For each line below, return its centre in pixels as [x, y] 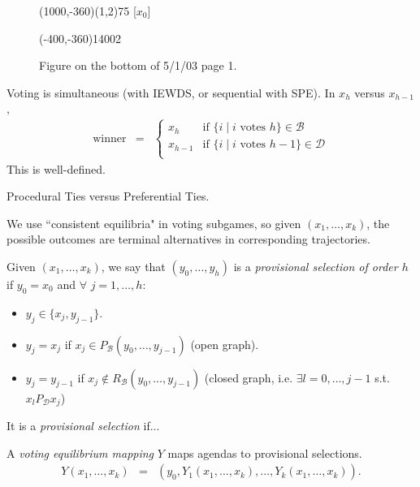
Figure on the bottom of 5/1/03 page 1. [138, 65]
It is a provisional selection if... [83, 426]
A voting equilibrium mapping [80, 453]
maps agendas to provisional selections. [265, 453]
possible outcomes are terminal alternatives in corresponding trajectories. [188, 239]
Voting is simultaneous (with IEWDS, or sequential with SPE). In [171, 92]
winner [110, 138]
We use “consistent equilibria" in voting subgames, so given [154, 223]
